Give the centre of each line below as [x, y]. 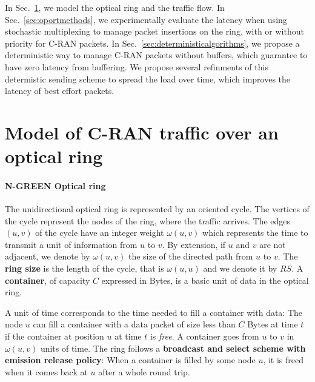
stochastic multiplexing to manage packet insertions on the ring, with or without [154, 31]
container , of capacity [48, 280]
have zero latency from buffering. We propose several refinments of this [137, 66]
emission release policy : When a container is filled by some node [130, 360]
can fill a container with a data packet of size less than [134, 324]
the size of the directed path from [191, 256]
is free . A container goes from [204, 336]
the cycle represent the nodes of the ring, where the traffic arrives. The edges [148, 220]
